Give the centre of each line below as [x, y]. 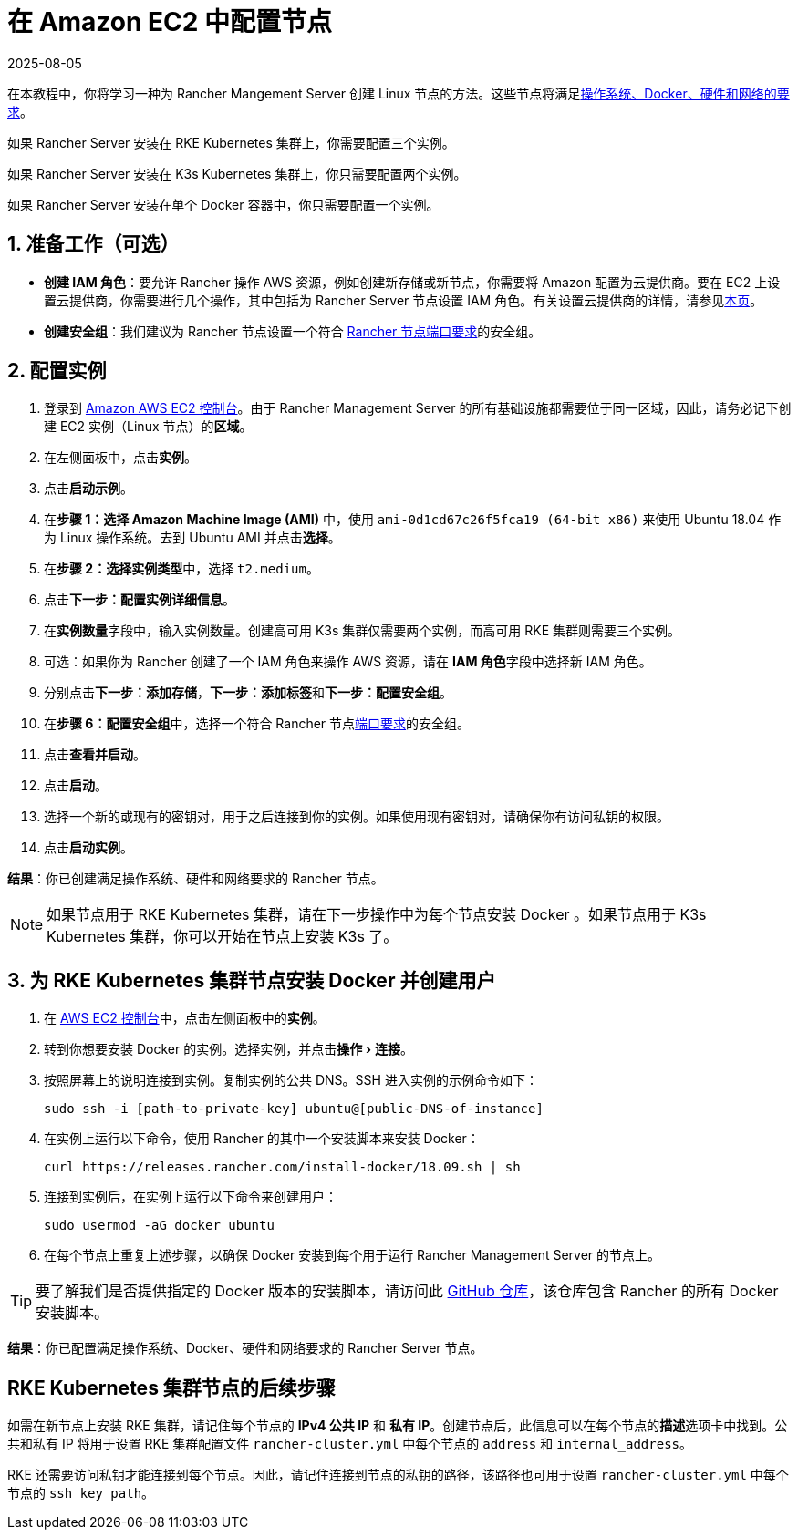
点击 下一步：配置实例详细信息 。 [140, 600]
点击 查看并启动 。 [95, 755]
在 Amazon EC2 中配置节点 [170, 22]
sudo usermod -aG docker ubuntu [159, 1226]
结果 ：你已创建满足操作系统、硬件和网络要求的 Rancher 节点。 [196, 879]
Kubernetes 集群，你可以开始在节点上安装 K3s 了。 [223, 937]
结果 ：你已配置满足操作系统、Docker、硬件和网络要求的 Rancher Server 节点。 [245, 1348]
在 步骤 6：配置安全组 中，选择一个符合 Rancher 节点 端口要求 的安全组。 [257, 724]
